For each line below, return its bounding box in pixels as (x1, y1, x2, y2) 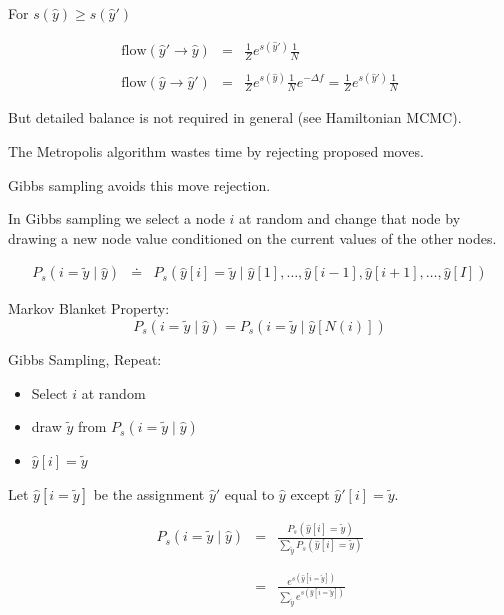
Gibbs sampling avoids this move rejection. (8, 174, 271, 195)
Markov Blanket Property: (8, 298, 170, 319)
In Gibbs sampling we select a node (8, 208, 225, 229)
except (290, 483, 330, 504)
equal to (224, 483, 275, 504)
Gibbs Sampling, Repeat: (8, 348, 162, 369)
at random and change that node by (239, 208, 461, 229)
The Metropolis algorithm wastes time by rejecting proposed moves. (8, 140, 424, 161)
